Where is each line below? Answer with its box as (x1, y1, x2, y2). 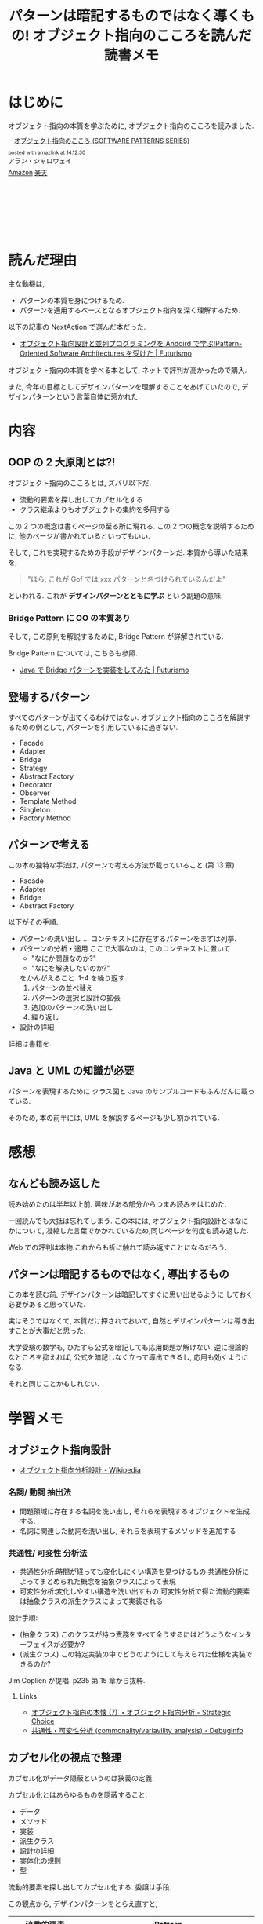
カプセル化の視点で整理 (8, 1751, 121, 1765)
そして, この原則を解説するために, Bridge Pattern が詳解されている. (8, 632, 225, 641)
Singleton (19, 805, 51, 814)
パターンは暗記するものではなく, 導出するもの (8, 1268, 229, 1280)
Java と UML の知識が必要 (8, 1064, 135, 1078)
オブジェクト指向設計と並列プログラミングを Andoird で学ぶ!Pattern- (19, 338, 243, 348)
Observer (19, 788, 51, 798)
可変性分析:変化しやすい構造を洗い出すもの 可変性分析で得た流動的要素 (19, 1586, 250, 1596)
